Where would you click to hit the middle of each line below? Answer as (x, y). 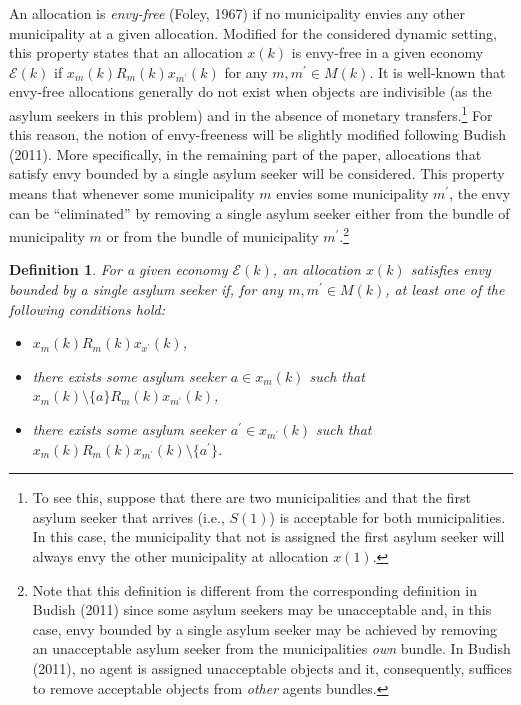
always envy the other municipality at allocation (180, 555)
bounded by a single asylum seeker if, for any (146, 289)
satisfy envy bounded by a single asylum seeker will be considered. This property (257, 173)
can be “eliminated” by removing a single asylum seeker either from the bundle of (259, 212)
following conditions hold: (87, 308)
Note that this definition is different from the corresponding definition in (254, 589)
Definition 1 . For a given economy (118, 269)
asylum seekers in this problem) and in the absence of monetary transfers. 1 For (251, 113)
